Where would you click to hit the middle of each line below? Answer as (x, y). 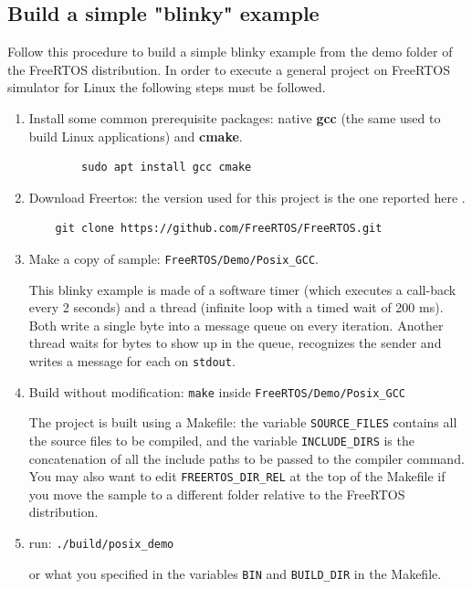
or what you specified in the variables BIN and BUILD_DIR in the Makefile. (235, 573)
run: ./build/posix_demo (101, 543)
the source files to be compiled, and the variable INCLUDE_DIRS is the (221, 440)
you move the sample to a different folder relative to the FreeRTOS (217, 494)
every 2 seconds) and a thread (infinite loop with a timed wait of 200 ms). (236, 307)
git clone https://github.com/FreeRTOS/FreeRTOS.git (219, 229)
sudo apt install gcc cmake (167, 168)
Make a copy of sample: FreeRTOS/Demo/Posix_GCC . (173, 258)
